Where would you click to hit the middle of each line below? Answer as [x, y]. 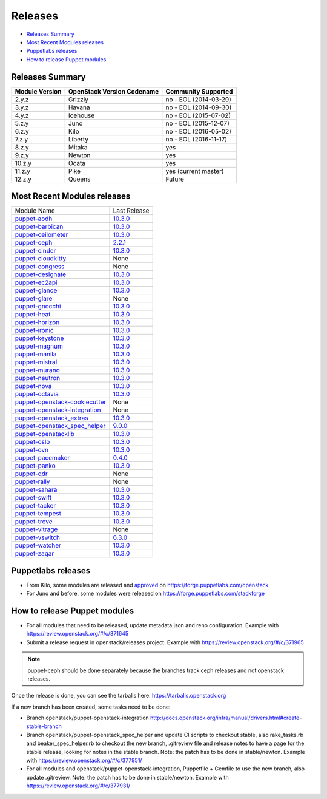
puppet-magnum [39, 346]
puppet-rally [33, 481]
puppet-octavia [37, 394]
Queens [79, 179]
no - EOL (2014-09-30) [199, 107]
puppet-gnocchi [38, 307]
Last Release [131, 211]
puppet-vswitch [38, 537]
